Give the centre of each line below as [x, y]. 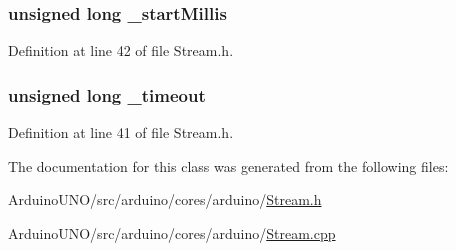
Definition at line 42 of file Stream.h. [121, 50]
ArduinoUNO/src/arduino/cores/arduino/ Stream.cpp [172, 232]
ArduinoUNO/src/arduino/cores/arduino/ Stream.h [165, 199]
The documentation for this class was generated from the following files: [228, 165]
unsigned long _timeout [107, 94]
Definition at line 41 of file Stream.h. [121, 132]
